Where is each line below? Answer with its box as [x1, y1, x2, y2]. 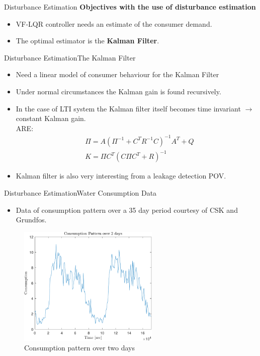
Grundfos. [16, 214, 47, 225]
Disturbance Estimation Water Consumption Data [4, 188, 157, 198]
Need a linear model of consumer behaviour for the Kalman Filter [16, 69, 219, 80]
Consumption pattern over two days [24, 342, 135, 353]
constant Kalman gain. [16, 113, 86, 124]
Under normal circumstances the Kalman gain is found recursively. [16, 86, 221, 96]
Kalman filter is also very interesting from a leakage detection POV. [16, 170, 226, 181]
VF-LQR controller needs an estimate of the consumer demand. [16, 18, 212, 29]
